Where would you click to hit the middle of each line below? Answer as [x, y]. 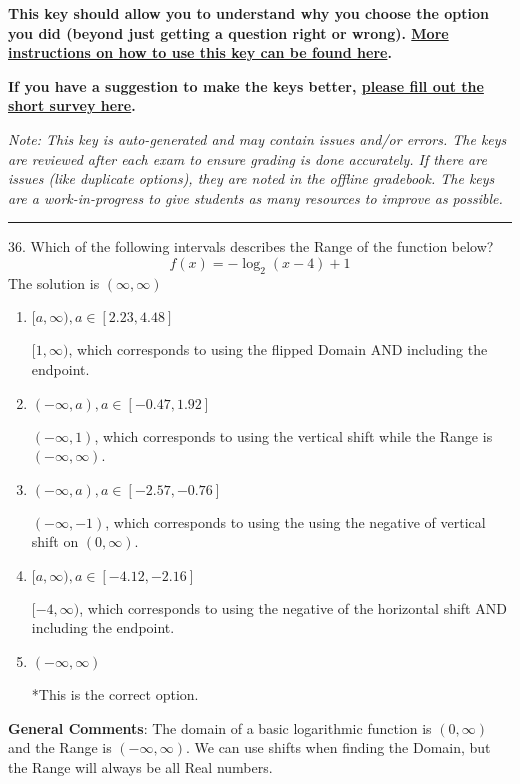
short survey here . [72, 105]
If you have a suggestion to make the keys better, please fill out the [246, 85]
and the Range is [60, 747]
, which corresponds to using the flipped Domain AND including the [278, 349]
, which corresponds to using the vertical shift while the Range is [293, 435]
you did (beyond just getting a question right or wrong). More [228, 32]
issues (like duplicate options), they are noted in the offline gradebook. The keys [251, 178]
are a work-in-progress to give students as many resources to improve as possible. [255, 197]
